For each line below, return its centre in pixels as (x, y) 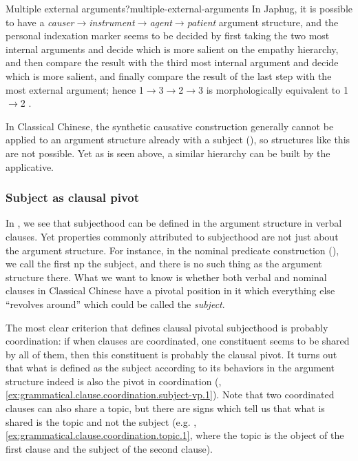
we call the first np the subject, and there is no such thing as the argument (164, 264)
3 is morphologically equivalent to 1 (273, 89)
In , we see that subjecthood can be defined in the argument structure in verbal (174, 223)
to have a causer (40, 22)
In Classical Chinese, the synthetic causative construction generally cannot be (170, 126)
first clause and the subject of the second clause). (109, 448)
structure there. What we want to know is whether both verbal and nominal (166, 277)
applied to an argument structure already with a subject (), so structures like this (178, 140)
